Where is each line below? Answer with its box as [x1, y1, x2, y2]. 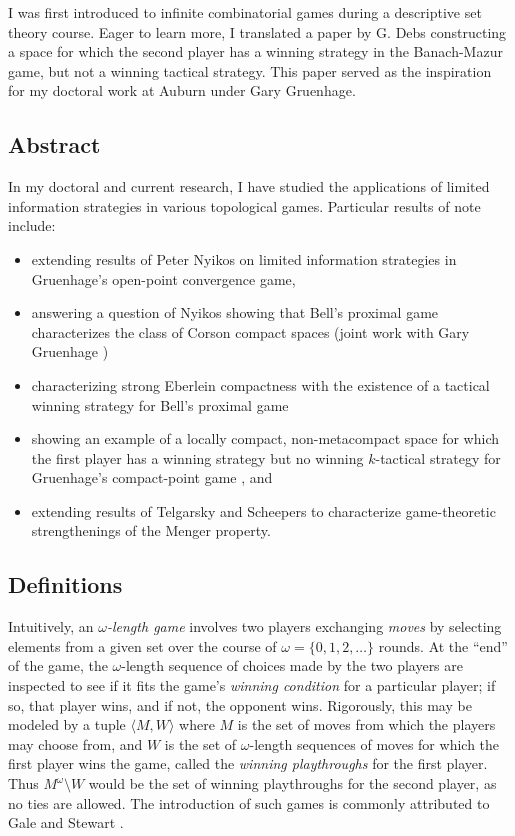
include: [8, 215, 56, 236]
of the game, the [8, 655, 108, 676]
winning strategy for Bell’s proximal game [31, 394, 289, 415]
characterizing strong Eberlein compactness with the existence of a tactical [31, 374, 490, 395]
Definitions [8, 569, 123, 600]
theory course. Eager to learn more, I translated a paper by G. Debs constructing [8, 21, 507, 42]
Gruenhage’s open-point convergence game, [31, 268, 296, 289]
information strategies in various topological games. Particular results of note [8, 195, 481, 216]
